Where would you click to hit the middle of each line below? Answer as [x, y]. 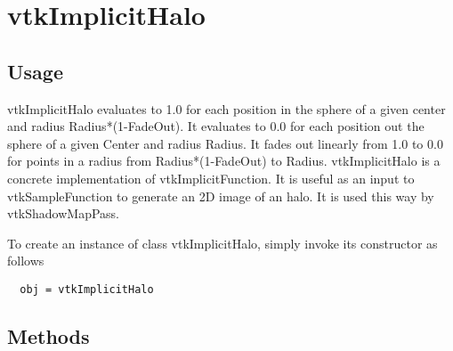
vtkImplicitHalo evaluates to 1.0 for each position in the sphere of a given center [226, 108]
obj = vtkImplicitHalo [87, 289]
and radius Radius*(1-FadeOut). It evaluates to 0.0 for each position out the [216, 126]
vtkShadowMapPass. [63, 213]
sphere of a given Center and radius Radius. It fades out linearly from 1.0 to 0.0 [225, 143]
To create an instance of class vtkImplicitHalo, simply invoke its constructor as [222, 243]
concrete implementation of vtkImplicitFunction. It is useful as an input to [211, 178]
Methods [49, 335]
